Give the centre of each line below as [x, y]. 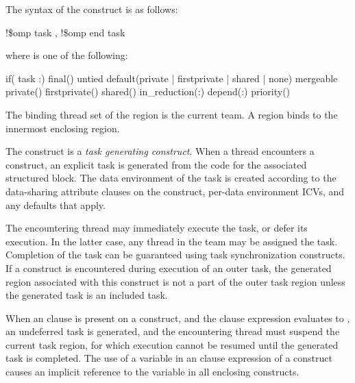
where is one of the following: [67, 55]
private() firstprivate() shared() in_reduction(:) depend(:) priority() [148, 91]
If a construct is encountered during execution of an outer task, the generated [169, 268]
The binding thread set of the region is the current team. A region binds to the [172, 114]
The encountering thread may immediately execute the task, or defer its [157, 228]
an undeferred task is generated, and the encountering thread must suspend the [173, 331]
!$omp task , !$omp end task [65, 32]
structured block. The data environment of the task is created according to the [171, 178]
